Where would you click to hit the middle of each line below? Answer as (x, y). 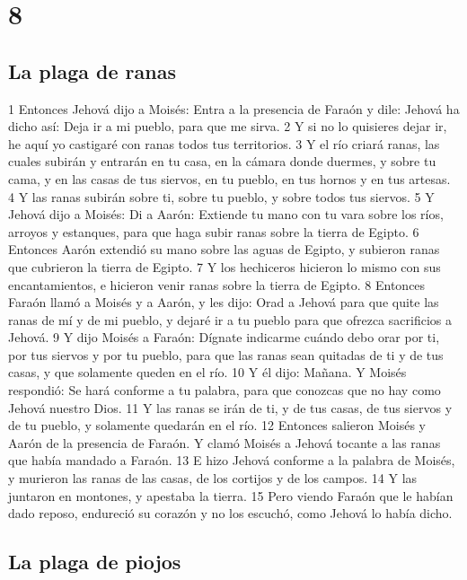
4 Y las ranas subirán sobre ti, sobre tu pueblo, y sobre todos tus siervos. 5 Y (221, 196)
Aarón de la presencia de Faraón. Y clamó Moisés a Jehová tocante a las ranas (225, 442)
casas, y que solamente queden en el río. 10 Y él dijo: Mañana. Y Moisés (207, 372)
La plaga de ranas (92, 70)
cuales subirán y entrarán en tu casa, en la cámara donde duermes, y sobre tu (222, 161)
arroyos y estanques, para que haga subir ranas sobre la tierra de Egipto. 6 (214, 231)
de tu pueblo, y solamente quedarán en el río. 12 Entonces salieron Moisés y (217, 425)
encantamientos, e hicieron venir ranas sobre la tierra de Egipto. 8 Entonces (217, 284)
